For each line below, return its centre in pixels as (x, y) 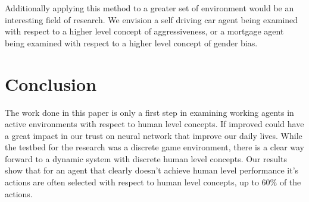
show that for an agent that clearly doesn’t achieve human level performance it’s (152, 170)
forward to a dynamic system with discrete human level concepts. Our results (146, 158)
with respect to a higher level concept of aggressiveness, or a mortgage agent (144, 31)
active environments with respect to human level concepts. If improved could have (154, 124)
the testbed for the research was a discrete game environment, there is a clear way (155, 147)
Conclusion (51, 83)
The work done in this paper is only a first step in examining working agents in (149, 112)
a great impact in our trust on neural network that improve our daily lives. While (154, 135)
